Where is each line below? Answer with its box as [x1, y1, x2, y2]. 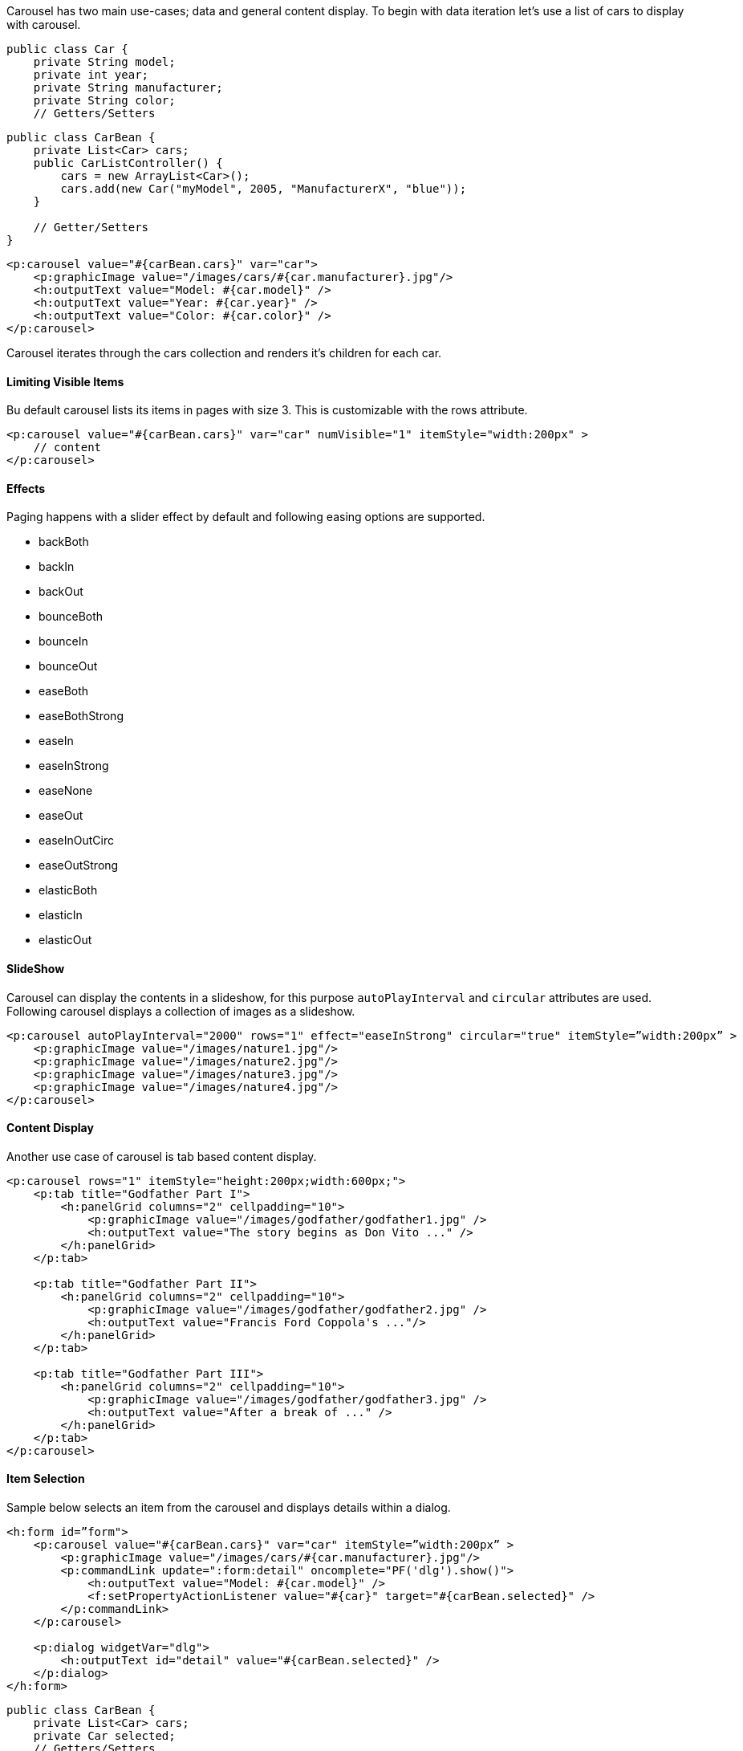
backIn [39, 560, 75, 574]
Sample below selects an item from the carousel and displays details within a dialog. [6, 1501, 451, 1515]
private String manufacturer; [33, 81, 223, 94]
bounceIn [39, 634, 88, 649]
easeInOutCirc [39, 833, 114, 848]
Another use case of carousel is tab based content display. [6, 1149, 317, 1163]
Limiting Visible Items [6, 374, 124, 389]
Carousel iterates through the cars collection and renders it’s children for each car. [6, 346, 442, 360]
